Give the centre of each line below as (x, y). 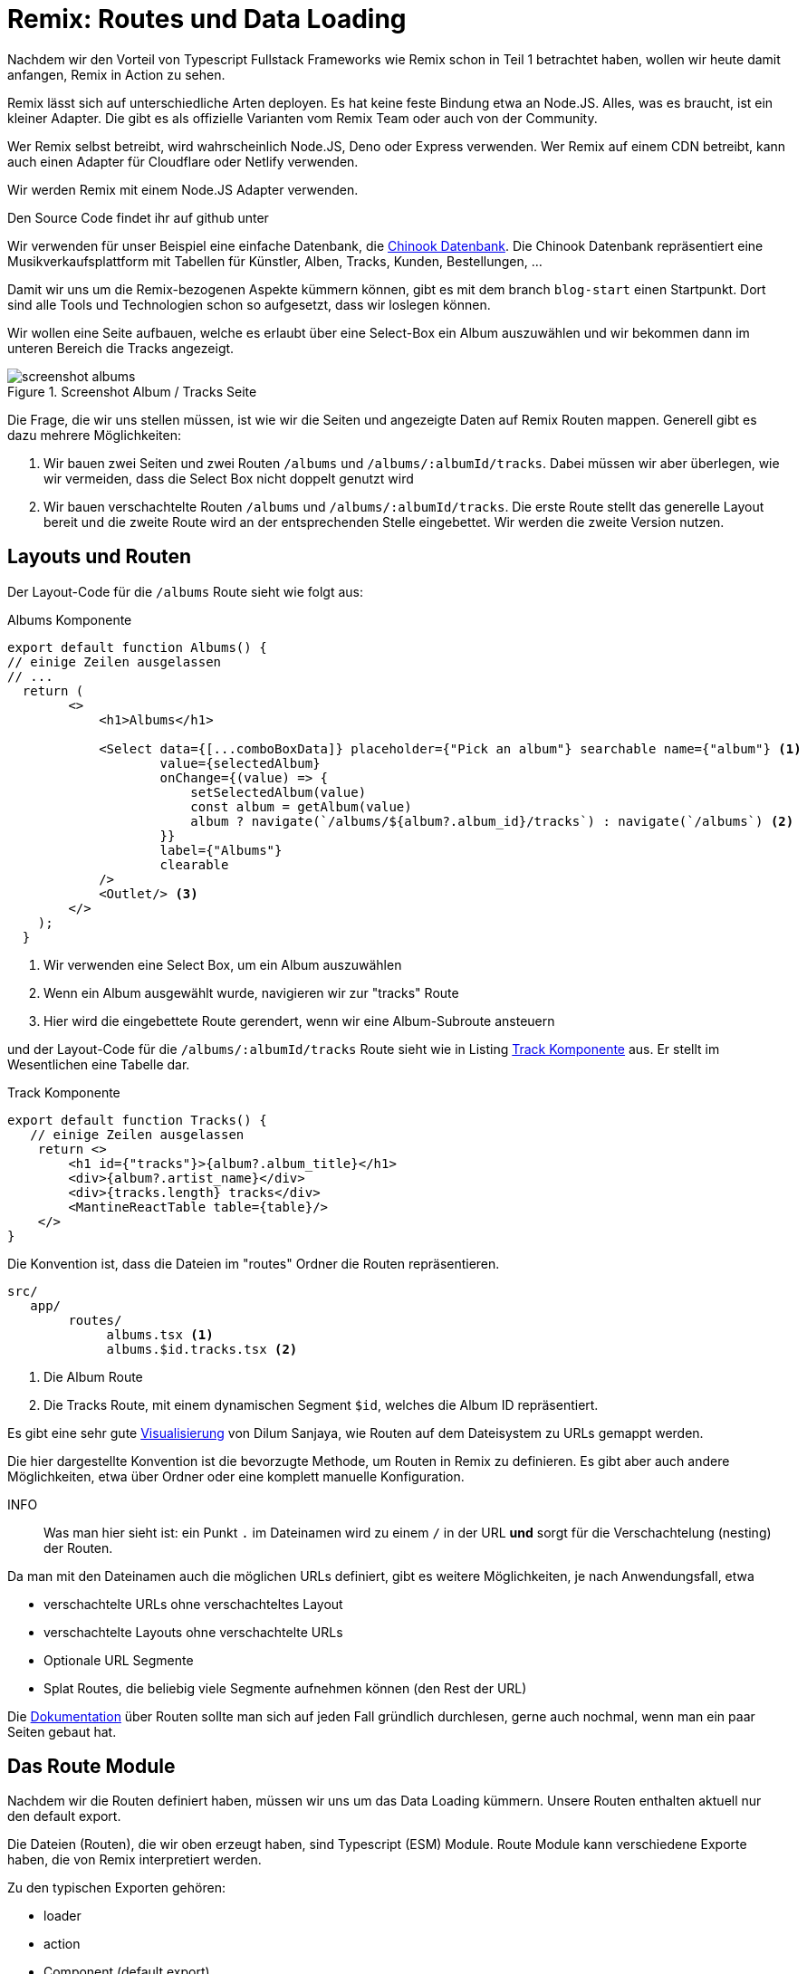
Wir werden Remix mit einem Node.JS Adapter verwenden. (183, 189)
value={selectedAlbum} (240, 763)
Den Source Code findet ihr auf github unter (138, 217)
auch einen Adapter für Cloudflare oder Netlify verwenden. (183, 161)
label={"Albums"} (221, 850)
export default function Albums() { (137, 647)
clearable (194, 864)
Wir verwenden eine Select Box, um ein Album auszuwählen (223, 964)
